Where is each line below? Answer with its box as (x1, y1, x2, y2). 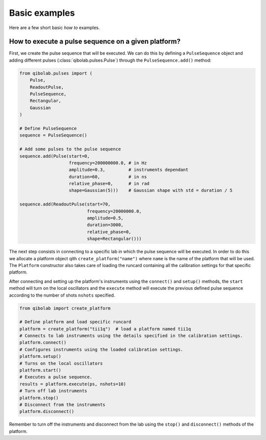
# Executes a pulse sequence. (19, 374, 93, 380)
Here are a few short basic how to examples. (9, 25, 100, 31)
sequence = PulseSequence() (19, 133, 87, 138)
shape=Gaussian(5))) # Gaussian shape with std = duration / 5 (68, 188, 233, 193)
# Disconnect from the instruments (19, 402, 105, 407)
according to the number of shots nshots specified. (9, 292, 115, 298)
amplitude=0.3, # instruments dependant (68, 167, 189, 172)
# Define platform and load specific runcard (19, 319, 132, 325)
